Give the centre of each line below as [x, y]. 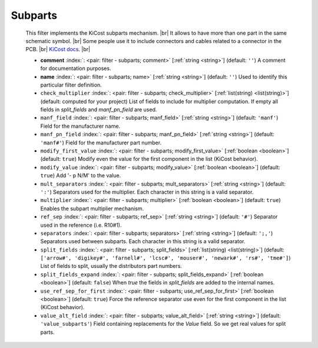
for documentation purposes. [76, 68]
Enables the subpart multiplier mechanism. [92, 208]
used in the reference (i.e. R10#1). [81, 225]
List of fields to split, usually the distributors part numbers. [111, 266]
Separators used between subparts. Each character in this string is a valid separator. [143, 241]
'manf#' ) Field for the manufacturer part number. [101, 142]
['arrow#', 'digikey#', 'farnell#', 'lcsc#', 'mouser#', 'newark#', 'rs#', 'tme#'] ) [165, 258]
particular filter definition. [71, 85]
